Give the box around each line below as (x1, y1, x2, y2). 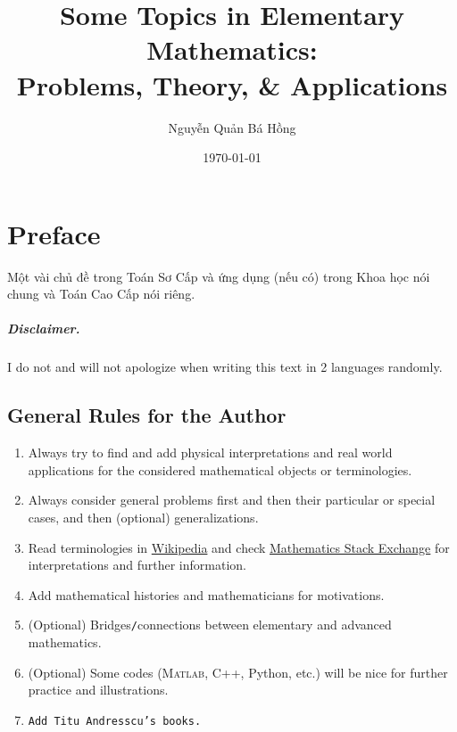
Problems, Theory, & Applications (16, 66, 448, 103)
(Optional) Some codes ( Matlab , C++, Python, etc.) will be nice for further (28, 662, 448, 681)
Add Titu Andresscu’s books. (28, 714, 202, 728)
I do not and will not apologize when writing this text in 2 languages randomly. (7, 358, 443, 376)
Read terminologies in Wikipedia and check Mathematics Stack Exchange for (28, 538, 450, 556)
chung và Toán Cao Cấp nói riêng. (7, 284, 195, 303)
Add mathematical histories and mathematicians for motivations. (28, 585, 385, 604)
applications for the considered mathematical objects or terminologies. (28, 460, 412, 479)
